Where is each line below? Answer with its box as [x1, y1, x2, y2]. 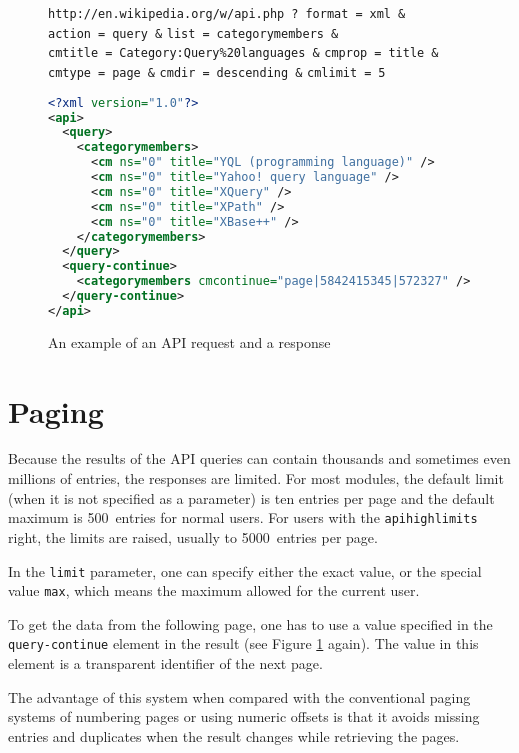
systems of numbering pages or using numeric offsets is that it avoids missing [8, 706, 480, 727]
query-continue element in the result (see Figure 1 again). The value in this [8, 633, 479, 654]
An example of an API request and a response [48, 331, 331, 352]
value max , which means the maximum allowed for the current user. [8, 580, 420, 601]
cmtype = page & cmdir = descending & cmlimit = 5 [48, 65, 386, 80]
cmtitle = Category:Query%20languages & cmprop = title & [48, 46, 439, 61]
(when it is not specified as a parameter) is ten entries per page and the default [8, 487, 495, 508]
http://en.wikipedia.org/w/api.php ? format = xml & [48, 7, 406, 21]
